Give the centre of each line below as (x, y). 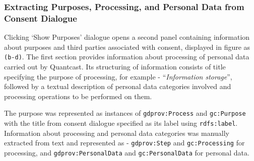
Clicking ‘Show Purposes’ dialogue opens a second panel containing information (127, 37)
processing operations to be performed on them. (78, 96)
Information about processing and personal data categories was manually (117, 133)
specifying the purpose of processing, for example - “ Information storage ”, (118, 76)
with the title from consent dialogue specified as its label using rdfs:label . (121, 123)
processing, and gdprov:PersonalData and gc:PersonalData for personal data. (127, 152)
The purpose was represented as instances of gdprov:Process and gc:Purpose (125, 113)
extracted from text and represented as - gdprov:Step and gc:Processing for (124, 143)
